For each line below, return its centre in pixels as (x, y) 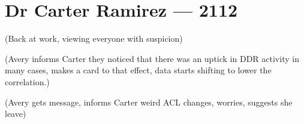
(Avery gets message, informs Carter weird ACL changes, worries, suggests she (149, 102)
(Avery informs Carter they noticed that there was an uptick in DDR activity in (152, 58)
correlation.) (27, 81)
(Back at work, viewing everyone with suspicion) (94, 38)
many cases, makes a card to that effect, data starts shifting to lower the (138, 70)
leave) (16, 114)
